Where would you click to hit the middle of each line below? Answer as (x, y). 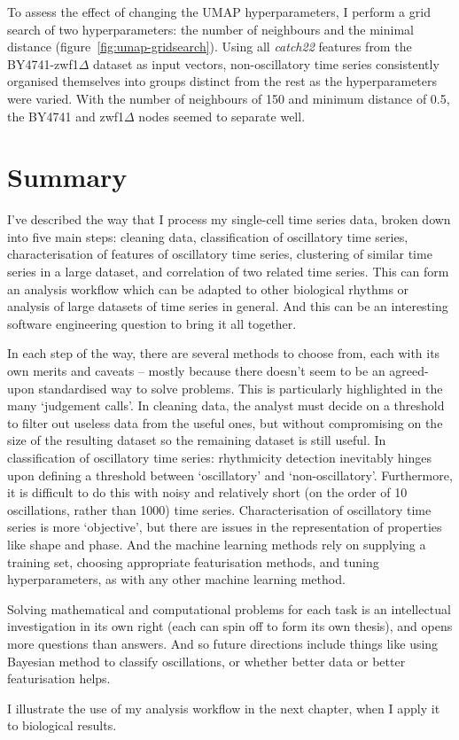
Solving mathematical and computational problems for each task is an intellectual (229, 608)
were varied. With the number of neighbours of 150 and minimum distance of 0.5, (229, 98)
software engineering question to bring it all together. (152, 323)
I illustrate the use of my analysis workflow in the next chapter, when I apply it (224, 708)
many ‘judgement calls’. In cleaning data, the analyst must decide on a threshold (226, 405)
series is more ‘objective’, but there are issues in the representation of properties (225, 527)
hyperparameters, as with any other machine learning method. (176, 579)
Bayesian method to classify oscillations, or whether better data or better (206, 661)
